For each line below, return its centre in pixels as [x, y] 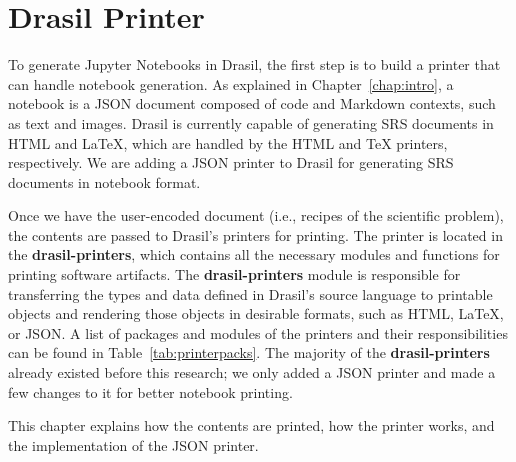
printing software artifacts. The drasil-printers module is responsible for [234, 274]
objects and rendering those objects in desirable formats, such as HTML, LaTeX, [256, 313]
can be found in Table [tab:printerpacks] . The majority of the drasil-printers [249, 352]
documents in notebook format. [104, 181]
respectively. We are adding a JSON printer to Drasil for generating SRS [231, 162]
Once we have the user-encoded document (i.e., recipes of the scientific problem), [256, 215]
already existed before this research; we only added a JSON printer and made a [252, 372]
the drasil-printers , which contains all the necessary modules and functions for [254, 254]
